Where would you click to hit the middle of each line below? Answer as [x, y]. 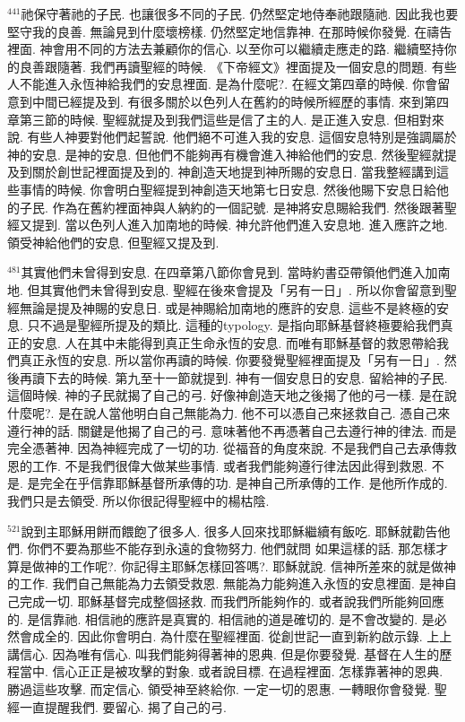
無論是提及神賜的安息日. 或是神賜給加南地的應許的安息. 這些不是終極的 [228, 307]
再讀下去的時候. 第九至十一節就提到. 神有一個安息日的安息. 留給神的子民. [233, 377]
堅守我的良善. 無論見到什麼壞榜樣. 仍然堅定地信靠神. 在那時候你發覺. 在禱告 [230, 31]
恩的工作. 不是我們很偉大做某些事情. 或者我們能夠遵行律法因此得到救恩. [217, 465]
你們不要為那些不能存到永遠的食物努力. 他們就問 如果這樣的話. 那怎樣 [232, 548]
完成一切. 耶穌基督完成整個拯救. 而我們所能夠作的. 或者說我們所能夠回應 [232, 601]
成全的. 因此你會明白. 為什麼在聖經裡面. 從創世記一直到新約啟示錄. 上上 [242, 636]
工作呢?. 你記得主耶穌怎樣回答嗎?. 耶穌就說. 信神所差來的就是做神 [263, 565]
